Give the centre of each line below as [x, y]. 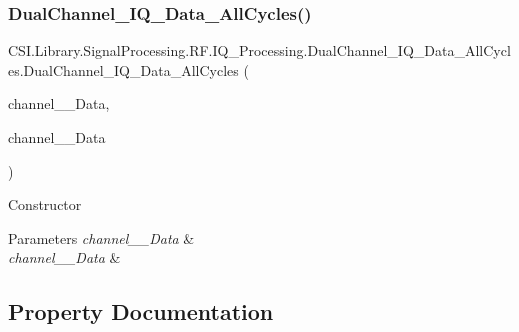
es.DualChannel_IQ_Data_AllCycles [123, 69]
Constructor [45, 204]
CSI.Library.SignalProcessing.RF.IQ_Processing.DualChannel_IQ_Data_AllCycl [259, 50]
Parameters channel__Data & [101, 237]
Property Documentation [141, 311]
